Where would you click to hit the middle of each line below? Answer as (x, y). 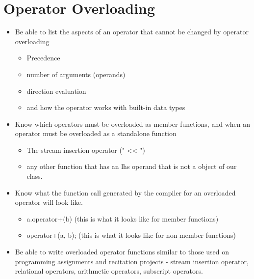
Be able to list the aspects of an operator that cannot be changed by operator (132, 32)
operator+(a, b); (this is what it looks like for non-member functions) (131, 235)
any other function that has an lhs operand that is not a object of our (132, 166)
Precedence (43, 58)
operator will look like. (49, 202)
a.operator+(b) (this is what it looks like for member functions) (123, 218)
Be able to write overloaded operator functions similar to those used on (122, 252)
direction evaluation (56, 91)
